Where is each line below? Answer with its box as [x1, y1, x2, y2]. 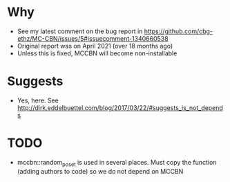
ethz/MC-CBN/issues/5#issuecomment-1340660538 [17, 34, 169, 42]
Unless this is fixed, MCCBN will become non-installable [17, 49, 178, 57]
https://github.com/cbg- [144, 27, 213, 35]
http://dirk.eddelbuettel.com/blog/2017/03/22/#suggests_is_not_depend [17, 103, 223, 111]
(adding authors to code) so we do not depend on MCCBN [17, 167, 184, 175]
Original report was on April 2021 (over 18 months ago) [17, 42, 173, 50]
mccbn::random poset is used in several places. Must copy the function [17, 158, 217, 168]
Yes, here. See [17, 96, 59, 104]
